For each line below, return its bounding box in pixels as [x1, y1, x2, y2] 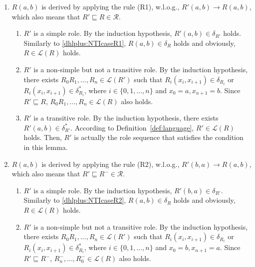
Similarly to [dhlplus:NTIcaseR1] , [23, 37, 126, 48]
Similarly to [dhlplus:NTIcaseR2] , [23, 195, 126, 205]
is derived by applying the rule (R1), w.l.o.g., [41, 1, 180, 11]
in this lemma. [23, 141, 68, 152]
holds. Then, [23, 132, 62, 142]
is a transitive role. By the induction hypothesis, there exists [33, 113, 219, 123]
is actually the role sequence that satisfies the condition [74, 132, 244, 142]
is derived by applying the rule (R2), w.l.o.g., [41, 158, 180, 169]
